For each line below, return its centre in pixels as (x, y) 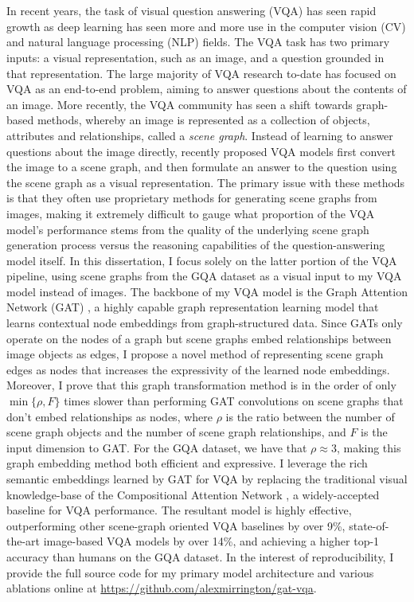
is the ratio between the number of (310, 416)
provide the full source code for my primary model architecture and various (190, 572)
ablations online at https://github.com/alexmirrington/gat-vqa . (162, 588)
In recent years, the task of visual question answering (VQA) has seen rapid (191, 11)
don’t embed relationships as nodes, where (109, 416)
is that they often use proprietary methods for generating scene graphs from (192, 198)
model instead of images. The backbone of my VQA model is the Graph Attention (207, 291)
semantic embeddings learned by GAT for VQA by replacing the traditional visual (207, 479)
